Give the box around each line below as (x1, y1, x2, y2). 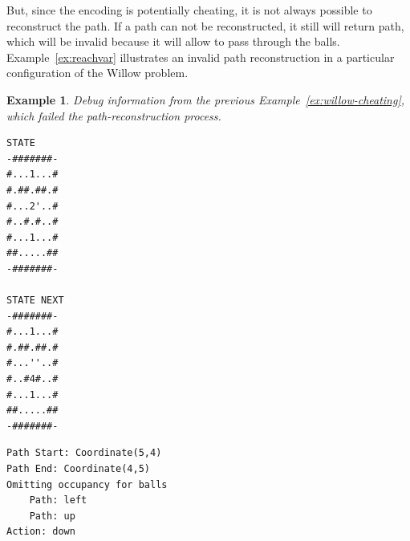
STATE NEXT (6, 295, 64, 307)
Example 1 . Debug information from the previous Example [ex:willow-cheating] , (6, 91, 405, 108)
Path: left (29, 494, 87, 506)
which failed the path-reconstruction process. (6, 107, 221, 124)
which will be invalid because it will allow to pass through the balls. (6, 33, 340, 50)
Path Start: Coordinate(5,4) (6, 447, 162, 459)
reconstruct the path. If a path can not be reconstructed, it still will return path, (6, 17, 404, 34)
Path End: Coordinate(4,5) (6, 463, 150, 475)
